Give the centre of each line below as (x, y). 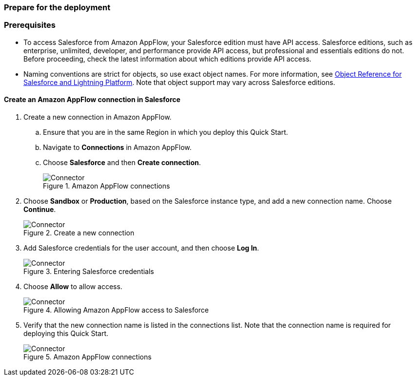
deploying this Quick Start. (66, 333)
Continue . (40, 209)
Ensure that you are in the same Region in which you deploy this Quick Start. (166, 132)
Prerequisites (30, 25)
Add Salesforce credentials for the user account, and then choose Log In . (141, 248)
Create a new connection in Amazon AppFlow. (98, 117)
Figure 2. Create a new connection (79, 232)
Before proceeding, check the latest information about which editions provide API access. (168, 59)
